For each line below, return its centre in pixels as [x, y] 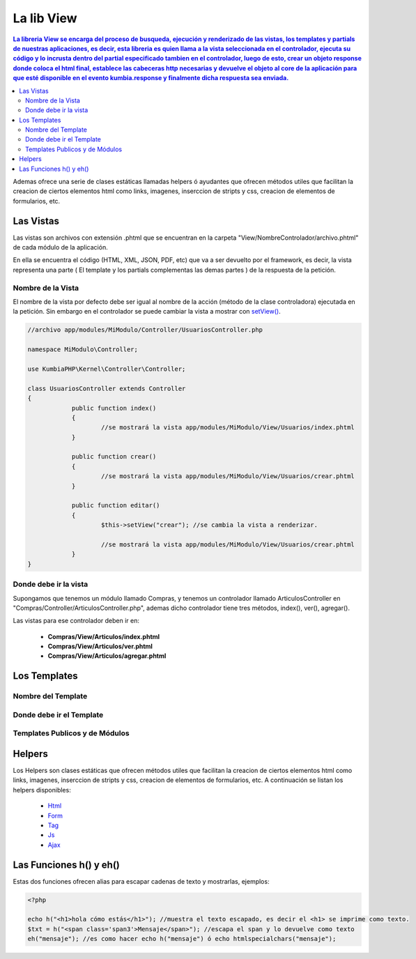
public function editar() [116, 506]
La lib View [45, 18]
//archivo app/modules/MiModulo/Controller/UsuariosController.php [145, 330]
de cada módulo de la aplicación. [60, 247]
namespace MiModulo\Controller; [83, 350]
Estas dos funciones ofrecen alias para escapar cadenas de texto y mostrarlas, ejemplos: [141, 881]
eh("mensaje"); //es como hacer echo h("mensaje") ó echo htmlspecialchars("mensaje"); [182, 939]
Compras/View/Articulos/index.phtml [104, 636]
